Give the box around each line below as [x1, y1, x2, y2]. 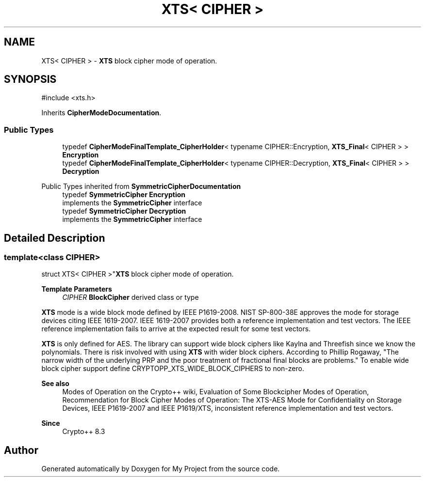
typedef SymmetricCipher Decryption [62, 207, 186, 216]
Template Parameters [41, 285, 112, 294]
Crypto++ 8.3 [62, 427, 105, 436]
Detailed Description [4, 232, 105, 244]
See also [41, 379, 69, 388]
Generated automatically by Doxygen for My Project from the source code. [41, 465, 280, 473]
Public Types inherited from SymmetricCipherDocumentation [41, 182, 241, 191]
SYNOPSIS [4, 73, 57, 86]
